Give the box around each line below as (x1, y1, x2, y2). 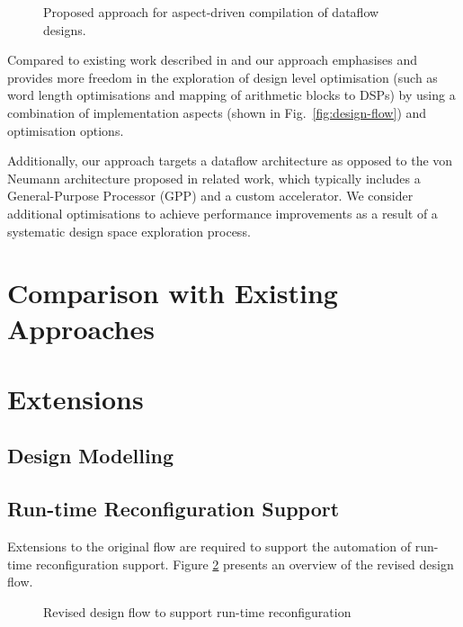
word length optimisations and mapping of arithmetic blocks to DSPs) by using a (7, 85, 456, 104)
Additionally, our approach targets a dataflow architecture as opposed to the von (7, 151, 453, 170)
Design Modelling (7, 442, 174, 470)
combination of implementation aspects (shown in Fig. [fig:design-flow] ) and (7, 103, 427, 121)
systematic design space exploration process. (7, 221, 251, 240)
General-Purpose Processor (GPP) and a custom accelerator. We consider (7, 186, 414, 205)
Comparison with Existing (7, 274, 338, 311)
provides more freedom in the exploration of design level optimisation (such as (7, 67, 438, 86)
